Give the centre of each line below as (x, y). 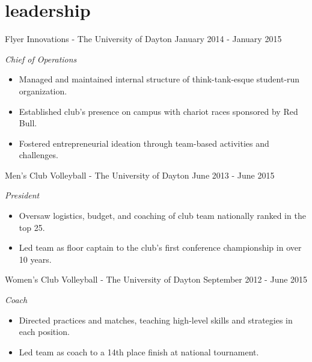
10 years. (35, 259)
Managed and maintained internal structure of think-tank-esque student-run (159, 79)
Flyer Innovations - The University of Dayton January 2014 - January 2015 (143, 39)
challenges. (38, 155)
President (22, 195)
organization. (43, 91)
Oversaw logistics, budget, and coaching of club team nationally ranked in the (162, 216)
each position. (44, 332)
